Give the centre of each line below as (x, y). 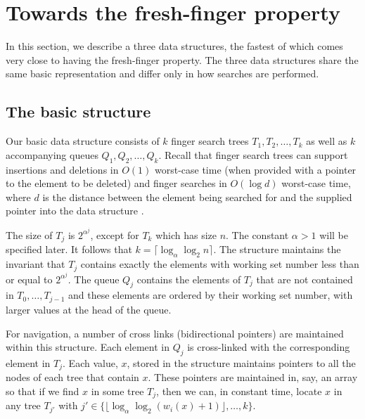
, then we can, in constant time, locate (239, 391)
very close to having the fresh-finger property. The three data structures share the (182, 59)
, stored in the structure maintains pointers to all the (241, 362)
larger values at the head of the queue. (89, 309)
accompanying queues (52, 154)
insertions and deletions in (62, 169)
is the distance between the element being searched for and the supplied (197, 196)
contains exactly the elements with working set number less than (220, 264)
